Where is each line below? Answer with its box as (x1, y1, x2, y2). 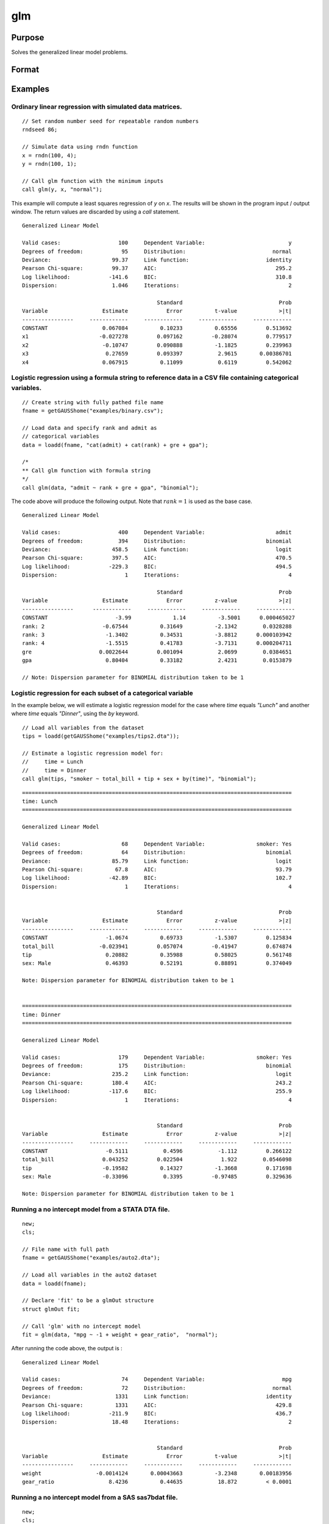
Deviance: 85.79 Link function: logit (22, 857, 292, 864)
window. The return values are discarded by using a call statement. (11, 208, 180, 215)
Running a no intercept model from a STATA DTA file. (11, 1205, 170, 1213)
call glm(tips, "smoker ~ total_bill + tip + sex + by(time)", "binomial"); (22, 775, 257, 783)
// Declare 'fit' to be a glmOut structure (22, 1297, 154, 1304)
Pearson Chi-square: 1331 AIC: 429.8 (22, 1401, 292, 1408)
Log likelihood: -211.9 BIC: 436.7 (22, 1410, 292, 1417)
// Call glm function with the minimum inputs (22, 177, 164, 184)
